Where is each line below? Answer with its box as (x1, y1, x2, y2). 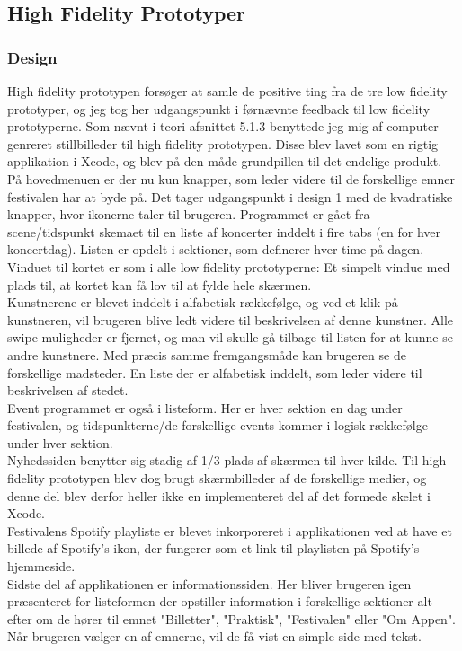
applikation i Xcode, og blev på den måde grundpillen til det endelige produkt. (7, 152, 442, 171)
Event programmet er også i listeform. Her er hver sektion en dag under (7, 398, 403, 417)
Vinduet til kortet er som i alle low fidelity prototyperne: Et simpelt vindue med (7, 257, 450, 276)
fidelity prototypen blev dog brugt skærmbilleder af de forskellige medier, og (7, 469, 427, 488)
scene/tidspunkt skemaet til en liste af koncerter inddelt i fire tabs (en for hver (7, 222, 441, 241)
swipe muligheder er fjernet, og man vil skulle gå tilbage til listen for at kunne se (7, 328, 453, 347)
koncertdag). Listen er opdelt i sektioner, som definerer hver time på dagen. (7, 240, 424, 259)
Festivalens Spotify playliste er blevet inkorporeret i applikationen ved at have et (7, 521, 452, 540)
